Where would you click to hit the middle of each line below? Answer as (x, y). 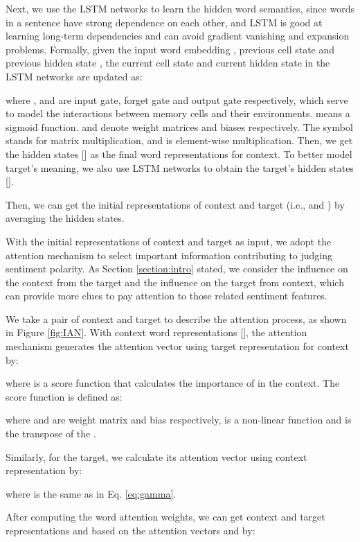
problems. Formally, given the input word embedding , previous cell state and (170, 49)
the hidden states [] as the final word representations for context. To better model (179, 154)
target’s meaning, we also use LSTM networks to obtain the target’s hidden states (180, 167)
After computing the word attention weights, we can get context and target (165, 517)
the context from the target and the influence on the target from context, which (175, 282)
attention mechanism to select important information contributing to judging (169, 255)
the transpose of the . (51, 434)
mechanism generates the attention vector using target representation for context (177, 346)
